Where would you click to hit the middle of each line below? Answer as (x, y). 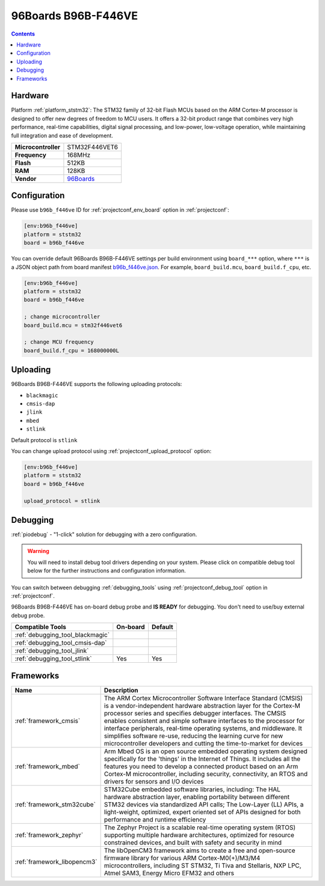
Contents (23, 34)
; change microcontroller (62, 317)
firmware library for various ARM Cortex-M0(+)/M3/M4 (182, 858)
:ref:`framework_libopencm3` (56, 861)
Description (121, 690)
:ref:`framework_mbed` (48, 766)
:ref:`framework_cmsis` (48, 721)
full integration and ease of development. (62, 135)
